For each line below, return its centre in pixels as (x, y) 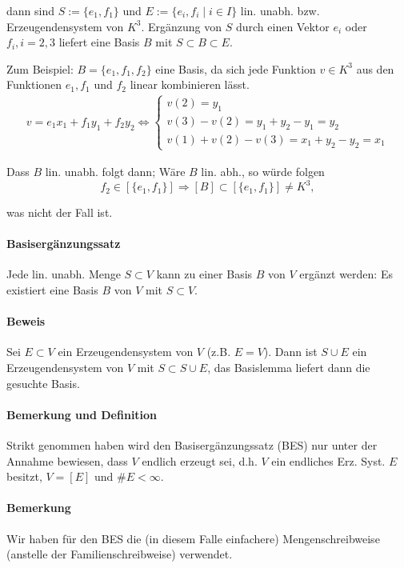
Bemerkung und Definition (82, 414)
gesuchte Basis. (43, 383)
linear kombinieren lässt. (190, 84)
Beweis (26, 321)
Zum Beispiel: (40, 68)
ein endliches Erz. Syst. (328, 460)
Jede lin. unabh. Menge (64, 274)
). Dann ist (290, 352)
